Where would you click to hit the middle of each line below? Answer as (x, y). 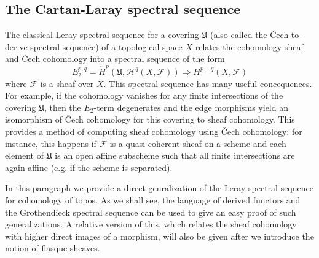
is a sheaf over (67, 83)
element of (24, 155)
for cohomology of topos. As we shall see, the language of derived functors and (153, 200)
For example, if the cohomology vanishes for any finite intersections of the (144, 95)
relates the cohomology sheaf (249, 46)
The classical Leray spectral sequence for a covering (102, 35)
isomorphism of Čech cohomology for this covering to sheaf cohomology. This (150, 119)
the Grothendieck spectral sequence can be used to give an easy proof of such (151, 212)
